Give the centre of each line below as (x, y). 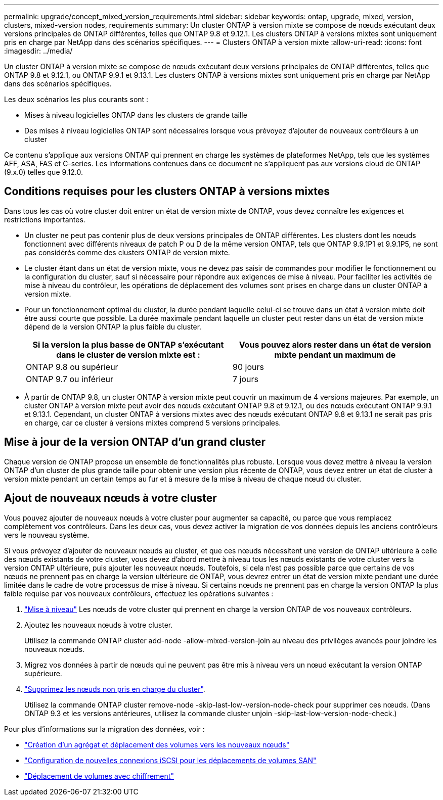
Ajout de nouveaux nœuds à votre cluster (110, 498)
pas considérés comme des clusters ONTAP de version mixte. (127, 252)
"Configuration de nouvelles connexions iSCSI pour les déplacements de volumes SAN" (170, 760)
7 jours (246, 379)
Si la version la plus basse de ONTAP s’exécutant (128, 344)
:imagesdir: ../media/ (38, 51)
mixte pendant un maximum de (335, 355)
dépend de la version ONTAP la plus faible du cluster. (113, 326)
